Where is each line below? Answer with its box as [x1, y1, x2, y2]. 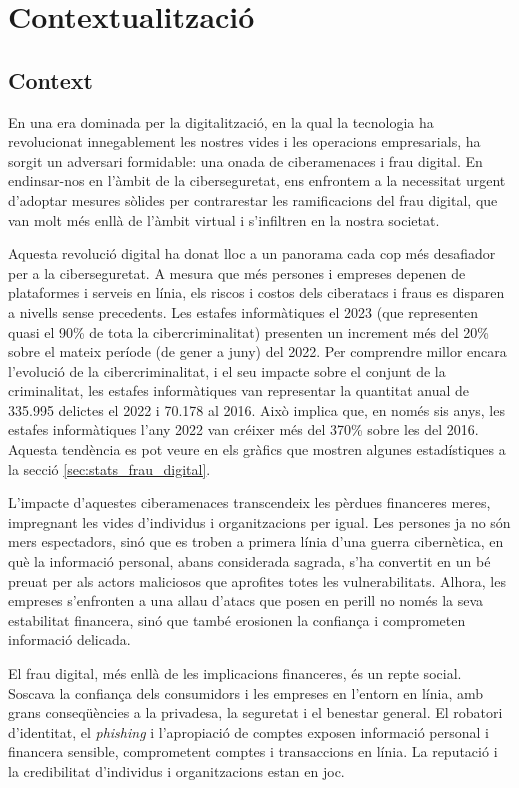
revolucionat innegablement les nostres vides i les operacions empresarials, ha [8, 131, 481, 152]
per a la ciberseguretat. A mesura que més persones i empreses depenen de [8, 262, 466, 283]
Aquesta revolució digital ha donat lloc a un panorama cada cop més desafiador [8, 243, 496, 264]
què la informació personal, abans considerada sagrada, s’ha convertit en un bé [8, 551, 491, 572]
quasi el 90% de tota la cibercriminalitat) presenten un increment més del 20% [8, 321, 490, 342]
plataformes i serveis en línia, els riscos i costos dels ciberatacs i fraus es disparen [8, 282, 505, 303]
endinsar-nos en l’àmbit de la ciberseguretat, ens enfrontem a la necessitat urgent [8, 170, 506, 191]
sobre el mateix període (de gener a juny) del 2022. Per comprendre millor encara [8, 341, 507, 362]
